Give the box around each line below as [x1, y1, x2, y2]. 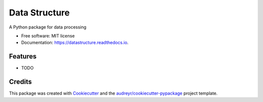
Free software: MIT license [21, 33, 75, 39]
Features [9, 52, 37, 60]
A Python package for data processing [9, 24, 87, 30]
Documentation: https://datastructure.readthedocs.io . [21, 40, 129, 45]
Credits [9, 78, 32, 86]
